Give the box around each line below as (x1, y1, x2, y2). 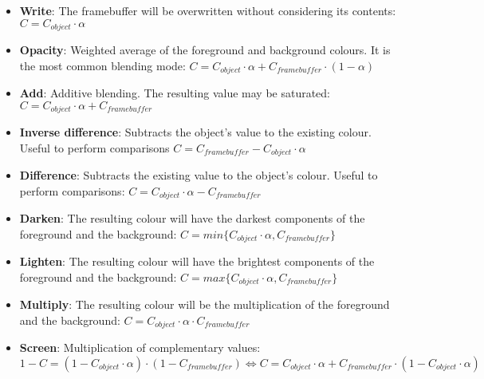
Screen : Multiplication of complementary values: (19, 339, 261, 356)
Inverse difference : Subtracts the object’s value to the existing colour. (19, 124, 372, 140)
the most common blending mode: (19, 57, 186, 73)
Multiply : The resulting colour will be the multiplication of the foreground (19, 296, 390, 313)
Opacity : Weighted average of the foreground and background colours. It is (19, 41, 391, 58)
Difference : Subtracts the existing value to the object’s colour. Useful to (19, 167, 378, 184)
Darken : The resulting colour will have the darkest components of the (19, 210, 365, 227)
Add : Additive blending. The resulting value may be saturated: (19, 85, 331, 101)
